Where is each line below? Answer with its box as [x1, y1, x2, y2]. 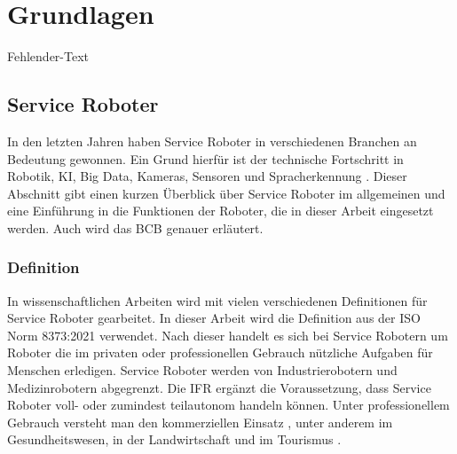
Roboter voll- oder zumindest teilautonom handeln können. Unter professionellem [7, 395, 450, 414]
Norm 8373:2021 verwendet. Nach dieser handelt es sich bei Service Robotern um [7, 325, 448, 344]
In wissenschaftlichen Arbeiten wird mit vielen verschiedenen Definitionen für [7, 291, 428, 309]
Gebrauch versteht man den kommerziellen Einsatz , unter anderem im [7, 412, 393, 431]
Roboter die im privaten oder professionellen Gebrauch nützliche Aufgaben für [7, 343, 433, 362]
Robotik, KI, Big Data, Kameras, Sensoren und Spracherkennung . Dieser [7, 167, 407, 185]
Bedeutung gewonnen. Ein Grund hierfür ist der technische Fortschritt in [7, 149, 404, 168]
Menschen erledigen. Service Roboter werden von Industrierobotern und [7, 361, 398, 380]
